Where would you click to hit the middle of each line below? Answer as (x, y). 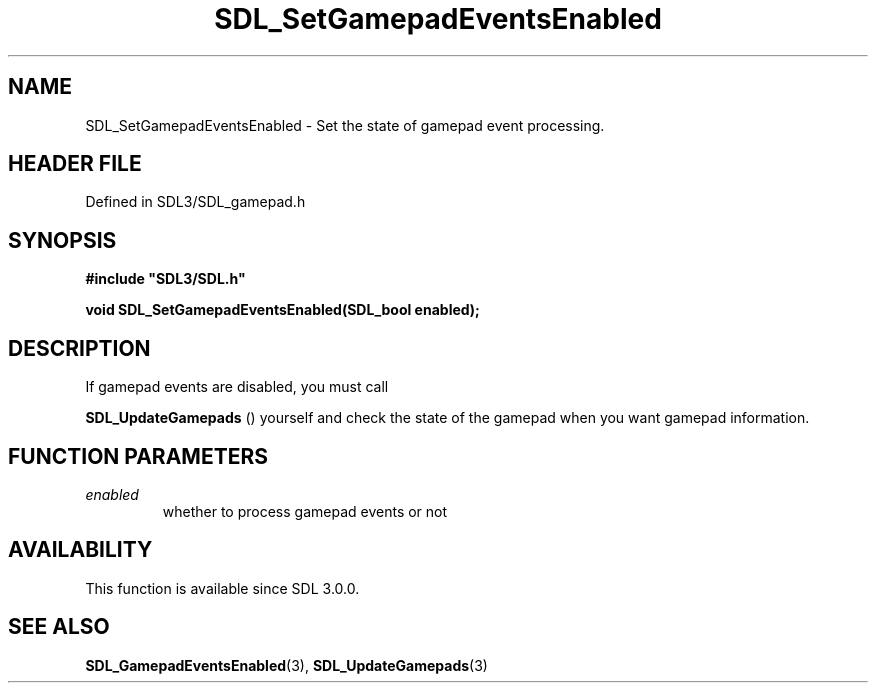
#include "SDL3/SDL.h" (165, 279)
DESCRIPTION (79, 348)
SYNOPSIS (62, 240)
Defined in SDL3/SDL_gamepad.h (195, 202)
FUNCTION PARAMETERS (138, 456)
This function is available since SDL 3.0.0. (222, 588)
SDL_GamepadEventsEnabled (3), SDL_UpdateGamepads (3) (286, 665)
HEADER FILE (75, 164)
